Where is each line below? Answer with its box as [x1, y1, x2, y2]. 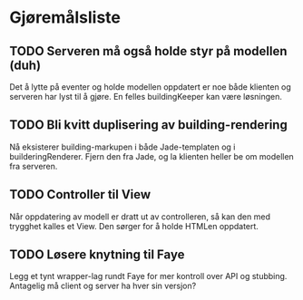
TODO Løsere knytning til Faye [9, 247, 185, 263]
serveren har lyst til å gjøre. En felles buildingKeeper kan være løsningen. [9, 92, 283, 102]
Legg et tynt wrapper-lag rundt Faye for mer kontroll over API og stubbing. [9, 271, 288, 282]
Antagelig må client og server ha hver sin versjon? [9, 280, 197, 292]
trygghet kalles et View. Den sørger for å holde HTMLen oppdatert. [9, 220, 259, 231]
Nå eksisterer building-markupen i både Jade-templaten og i [9, 141, 236, 152]
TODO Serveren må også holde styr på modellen [9, 44, 288, 59]
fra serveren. [9, 160, 58, 171]
